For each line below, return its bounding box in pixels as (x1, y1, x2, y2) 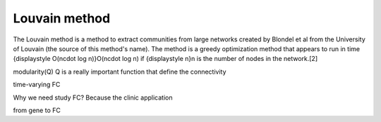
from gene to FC (13, 106, 61, 114)
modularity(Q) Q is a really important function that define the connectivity (13, 67, 226, 76)
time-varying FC (13, 81, 61, 89)
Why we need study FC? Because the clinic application (13, 93, 173, 102)
